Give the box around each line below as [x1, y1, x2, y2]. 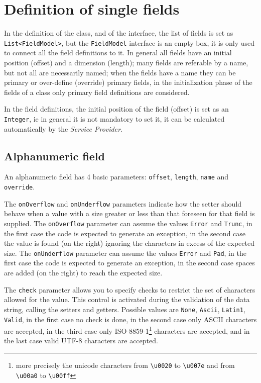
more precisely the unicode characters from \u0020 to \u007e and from [16, 360, 235, 370]
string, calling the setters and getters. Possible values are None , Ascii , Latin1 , [4, 304, 245, 314]
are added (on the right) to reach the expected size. [4, 267, 163, 278]
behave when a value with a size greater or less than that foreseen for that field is [4, 208, 255, 219]
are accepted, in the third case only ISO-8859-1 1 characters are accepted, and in [4, 324, 250, 336]
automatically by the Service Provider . [4, 123, 122, 134]
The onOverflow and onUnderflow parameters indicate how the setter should [4, 198, 242, 209]
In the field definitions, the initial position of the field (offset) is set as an [4, 104, 229, 114]
